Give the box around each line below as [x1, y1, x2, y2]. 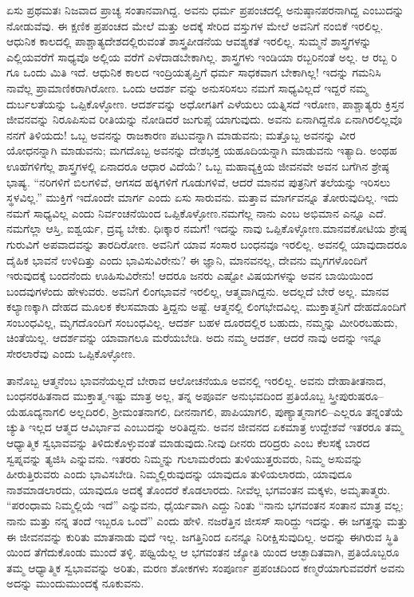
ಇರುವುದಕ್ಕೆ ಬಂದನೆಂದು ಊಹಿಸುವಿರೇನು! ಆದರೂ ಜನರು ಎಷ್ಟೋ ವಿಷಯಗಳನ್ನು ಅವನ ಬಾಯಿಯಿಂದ [6, 267, 373, 284]
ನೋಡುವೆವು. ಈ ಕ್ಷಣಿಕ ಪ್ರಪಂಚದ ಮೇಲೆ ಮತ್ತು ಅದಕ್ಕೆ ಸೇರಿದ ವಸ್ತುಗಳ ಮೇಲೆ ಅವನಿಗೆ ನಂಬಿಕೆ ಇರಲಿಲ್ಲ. [6, 17, 384, 33]
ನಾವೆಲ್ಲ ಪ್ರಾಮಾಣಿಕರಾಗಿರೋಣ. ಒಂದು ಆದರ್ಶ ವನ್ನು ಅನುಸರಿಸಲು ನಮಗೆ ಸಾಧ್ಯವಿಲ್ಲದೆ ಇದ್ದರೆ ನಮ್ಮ [6, 79, 369, 96]
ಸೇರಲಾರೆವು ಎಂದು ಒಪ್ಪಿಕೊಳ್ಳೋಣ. [6, 345, 136, 362]
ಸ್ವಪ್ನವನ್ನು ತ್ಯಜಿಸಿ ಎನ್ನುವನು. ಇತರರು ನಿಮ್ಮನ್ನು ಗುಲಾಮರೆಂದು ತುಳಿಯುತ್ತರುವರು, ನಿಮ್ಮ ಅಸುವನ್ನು [6, 450, 363, 466]
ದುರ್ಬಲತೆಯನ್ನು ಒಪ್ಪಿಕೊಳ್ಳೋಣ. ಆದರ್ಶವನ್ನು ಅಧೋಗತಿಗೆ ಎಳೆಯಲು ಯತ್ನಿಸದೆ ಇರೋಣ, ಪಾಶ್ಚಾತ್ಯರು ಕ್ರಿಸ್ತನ [6, 95, 404, 112]
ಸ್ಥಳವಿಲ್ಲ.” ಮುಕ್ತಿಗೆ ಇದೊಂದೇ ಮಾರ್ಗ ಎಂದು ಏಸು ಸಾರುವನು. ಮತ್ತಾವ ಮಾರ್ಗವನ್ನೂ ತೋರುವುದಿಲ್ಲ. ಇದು [6, 189, 399, 206]
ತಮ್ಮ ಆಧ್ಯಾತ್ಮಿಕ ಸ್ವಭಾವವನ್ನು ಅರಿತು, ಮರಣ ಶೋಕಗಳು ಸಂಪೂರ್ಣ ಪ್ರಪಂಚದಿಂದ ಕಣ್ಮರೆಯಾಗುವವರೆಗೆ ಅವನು [6, 559, 405, 575]
